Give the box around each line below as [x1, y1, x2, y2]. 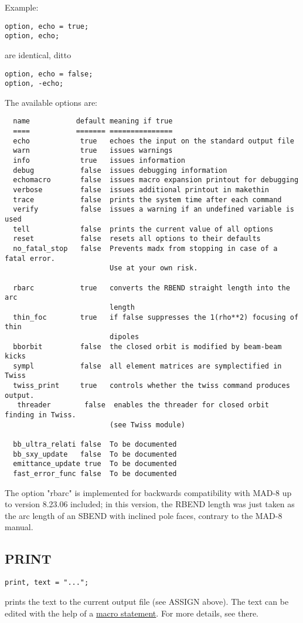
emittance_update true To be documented [13, 460, 177, 468]
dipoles [109, 332, 139, 341]
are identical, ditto [5, 48, 72, 61]
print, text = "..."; [5, 578, 89, 587]
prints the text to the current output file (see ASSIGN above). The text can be [5, 595, 289, 607]
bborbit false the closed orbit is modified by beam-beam [13, 342, 282, 351]
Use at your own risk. [109, 264, 198, 273]
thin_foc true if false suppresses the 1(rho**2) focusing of [13, 313, 299, 321]
